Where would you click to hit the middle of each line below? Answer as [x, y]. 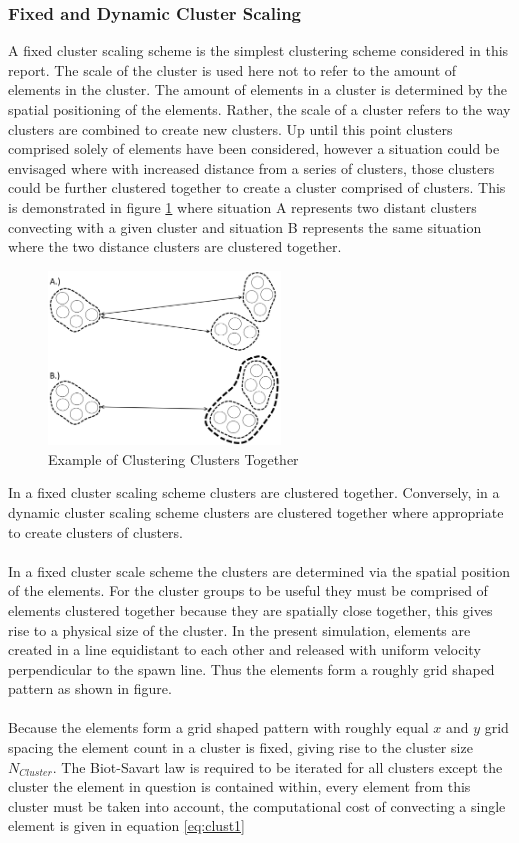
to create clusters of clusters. [95, 531]
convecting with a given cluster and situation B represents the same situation [245, 226]
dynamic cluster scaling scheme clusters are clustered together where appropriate [256, 511]
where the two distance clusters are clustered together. [175, 246]
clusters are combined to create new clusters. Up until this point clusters [230, 128]
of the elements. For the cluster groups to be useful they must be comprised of [248, 590]
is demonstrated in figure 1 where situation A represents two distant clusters [242, 206]
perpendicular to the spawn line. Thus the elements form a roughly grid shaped [251, 668]
